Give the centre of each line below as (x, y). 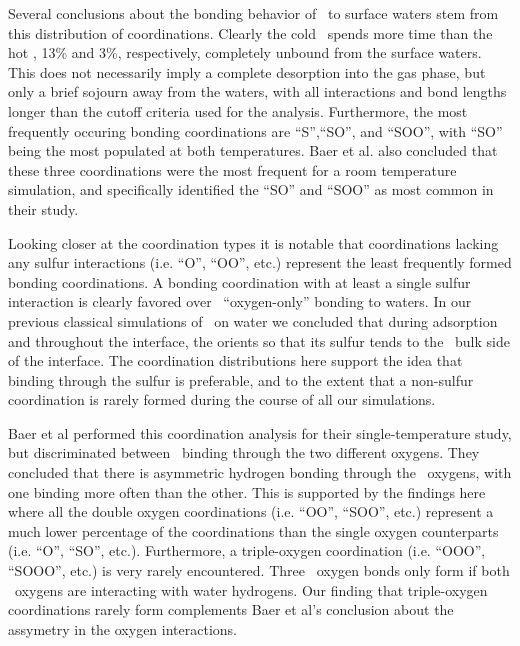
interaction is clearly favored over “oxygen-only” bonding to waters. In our (240, 301)
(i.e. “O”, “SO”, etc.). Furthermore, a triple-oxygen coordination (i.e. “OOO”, (247, 550)
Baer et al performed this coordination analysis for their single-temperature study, (260, 432)
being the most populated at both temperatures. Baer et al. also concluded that (253, 150)
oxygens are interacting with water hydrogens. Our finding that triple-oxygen (251, 589)
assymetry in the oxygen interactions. (122, 628)
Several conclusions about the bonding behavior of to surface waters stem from (253, 13)
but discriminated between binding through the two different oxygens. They (244, 452)
